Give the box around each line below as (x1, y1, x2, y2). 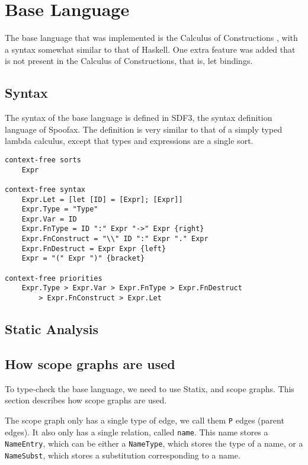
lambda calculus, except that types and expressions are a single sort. (5, 134, 254, 147)
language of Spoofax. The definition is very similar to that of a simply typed (5, 123, 283, 135)
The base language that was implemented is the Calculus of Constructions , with (5, 31, 298, 44)
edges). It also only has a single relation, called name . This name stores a (5, 425, 268, 438)
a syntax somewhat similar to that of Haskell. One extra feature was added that (5, 43, 296, 55)
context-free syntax (5, 185, 86, 194)
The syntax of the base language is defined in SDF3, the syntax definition (5, 111, 272, 124)
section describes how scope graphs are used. (5, 394, 167, 406)
